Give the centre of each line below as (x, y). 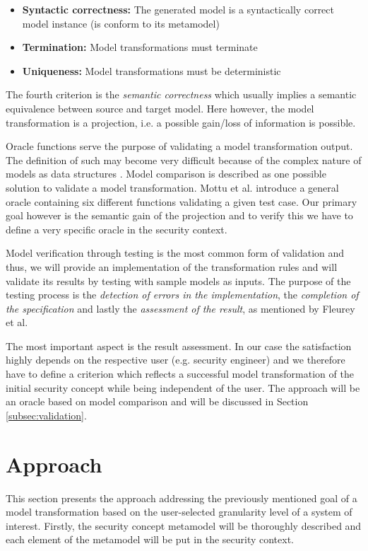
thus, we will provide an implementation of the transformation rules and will (172, 266)
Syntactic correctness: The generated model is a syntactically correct (178, 9)
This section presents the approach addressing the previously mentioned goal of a (182, 498)
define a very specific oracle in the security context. (117, 229)
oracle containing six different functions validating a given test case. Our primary (182, 201)
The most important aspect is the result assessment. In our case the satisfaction (179, 346)
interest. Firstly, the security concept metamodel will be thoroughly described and (184, 525)
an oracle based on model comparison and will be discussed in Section (157, 401)
